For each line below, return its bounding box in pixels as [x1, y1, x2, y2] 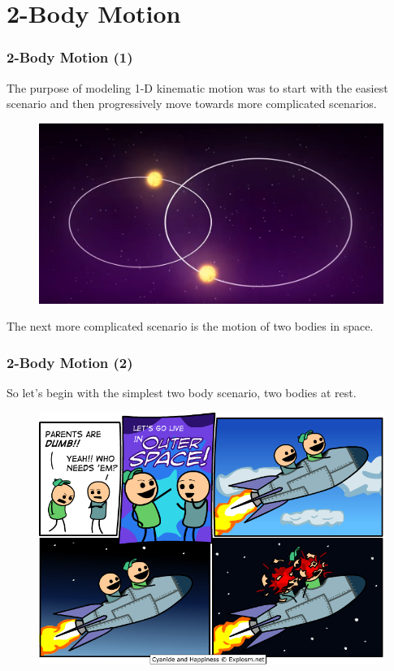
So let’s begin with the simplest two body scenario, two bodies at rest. [6, 383, 357, 400]
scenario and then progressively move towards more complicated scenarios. [6, 95, 377, 112]
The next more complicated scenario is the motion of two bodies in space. [6, 318, 374, 335]
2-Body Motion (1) [6, 47, 133, 67]
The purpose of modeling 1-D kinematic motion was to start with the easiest [6, 79, 388, 96]
